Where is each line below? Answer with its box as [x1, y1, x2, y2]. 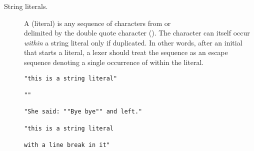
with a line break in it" [24, 141, 110, 148]
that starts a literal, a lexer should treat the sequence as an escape [24, 47, 228, 57]
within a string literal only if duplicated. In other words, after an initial [24, 37, 242, 47]
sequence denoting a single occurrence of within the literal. [24, 56, 204, 67]
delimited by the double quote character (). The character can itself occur [24, 27, 250, 38]
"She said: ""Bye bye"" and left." [24, 108, 142, 115]
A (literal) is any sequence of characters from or [24, 17, 171, 28]
